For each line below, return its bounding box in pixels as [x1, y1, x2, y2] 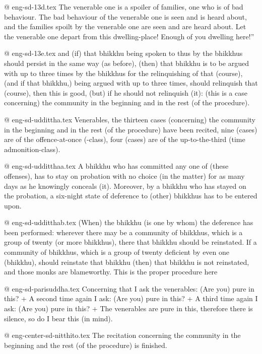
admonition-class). [4, 144, 60, 154]
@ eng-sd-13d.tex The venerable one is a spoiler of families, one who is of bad [4, 2, 243, 12]
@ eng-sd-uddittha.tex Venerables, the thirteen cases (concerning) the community [4, 114, 255, 124]
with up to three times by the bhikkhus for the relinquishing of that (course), [4, 67, 243, 78]
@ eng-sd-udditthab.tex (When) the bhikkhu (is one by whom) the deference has [4, 217, 253, 228]
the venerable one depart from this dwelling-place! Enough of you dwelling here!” [4, 31, 254, 41]
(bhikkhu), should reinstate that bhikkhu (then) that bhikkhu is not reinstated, [4, 256, 249, 267]
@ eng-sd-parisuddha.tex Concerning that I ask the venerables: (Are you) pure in [4, 283, 254, 294]
